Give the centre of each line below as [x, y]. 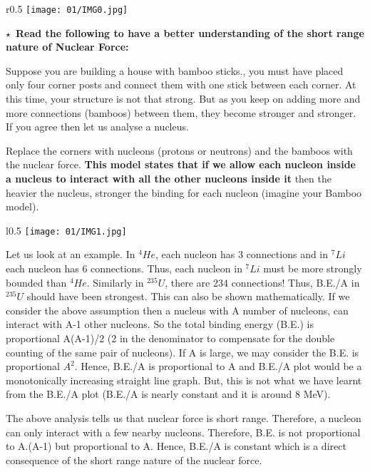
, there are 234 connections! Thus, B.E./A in [262, 282]
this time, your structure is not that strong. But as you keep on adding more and [183, 99]
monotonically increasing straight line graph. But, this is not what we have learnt [184, 380]
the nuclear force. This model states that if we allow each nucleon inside [181, 164]
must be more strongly [313, 268]
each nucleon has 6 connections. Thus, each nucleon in [124, 268]
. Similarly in [115, 282]
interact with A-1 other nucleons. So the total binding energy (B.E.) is [160, 324]
